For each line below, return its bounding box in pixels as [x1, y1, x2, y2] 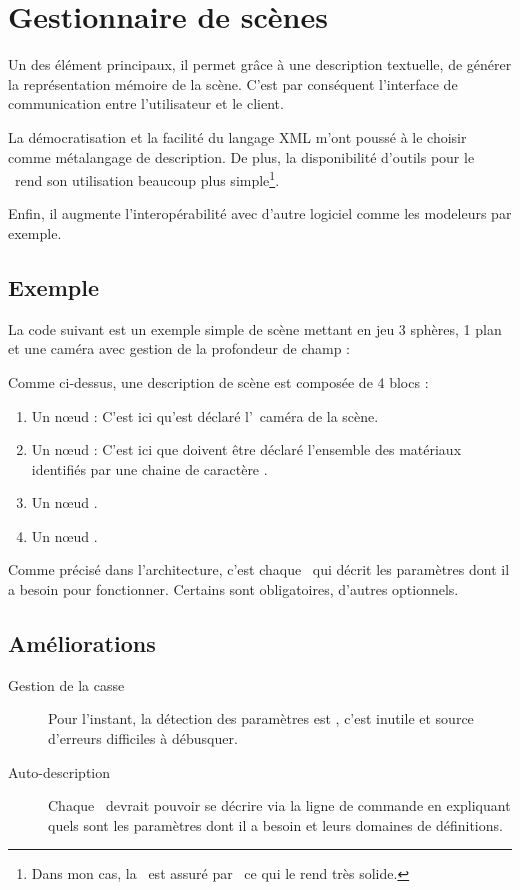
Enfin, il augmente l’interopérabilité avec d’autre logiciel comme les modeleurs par [8, 203, 512, 224]
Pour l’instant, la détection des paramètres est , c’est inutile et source [48, 708, 474, 729]
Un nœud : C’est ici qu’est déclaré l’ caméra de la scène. [31, 405, 379, 426]
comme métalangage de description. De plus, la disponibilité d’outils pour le [8, 146, 475, 167]
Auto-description [8, 761, 111, 782]
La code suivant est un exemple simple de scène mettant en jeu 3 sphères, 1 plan [8, 318, 502, 339]
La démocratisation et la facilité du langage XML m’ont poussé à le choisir [8, 126, 467, 147]
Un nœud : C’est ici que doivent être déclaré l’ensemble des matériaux [31, 439, 462, 460]
